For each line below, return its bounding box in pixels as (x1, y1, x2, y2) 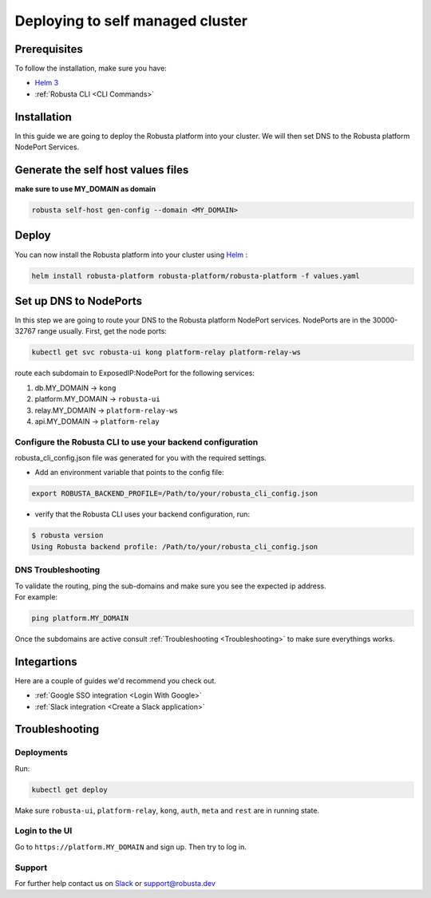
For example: (14, 591, 58, 602)
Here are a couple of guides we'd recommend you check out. (14, 675, 217, 686)
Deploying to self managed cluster (14, 12, 247, 30)
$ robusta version (31, 531, 104, 540)
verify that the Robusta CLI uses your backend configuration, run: (34, 509, 251, 519)
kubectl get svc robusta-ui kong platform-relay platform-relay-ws (31, 348, 302, 357)
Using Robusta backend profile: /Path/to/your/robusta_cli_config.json (31, 542, 318, 551)
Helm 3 (34, 78, 59, 88)
